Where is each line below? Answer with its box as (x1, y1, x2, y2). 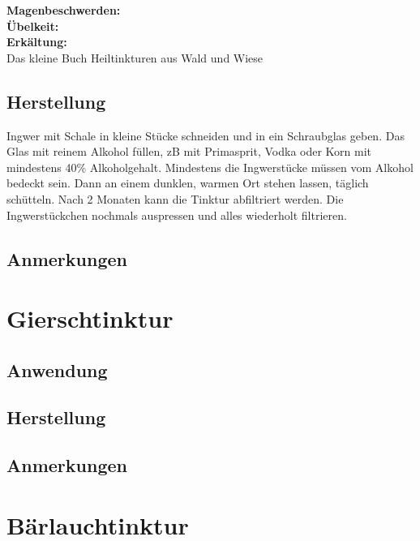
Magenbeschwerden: (6, 2, 121, 18)
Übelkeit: (6, 17, 59, 34)
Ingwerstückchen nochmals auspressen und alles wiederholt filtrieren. (6, 206, 347, 223)
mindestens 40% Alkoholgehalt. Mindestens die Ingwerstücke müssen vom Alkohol (6, 158, 414, 175)
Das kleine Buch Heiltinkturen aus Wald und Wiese (6, 49, 264, 66)
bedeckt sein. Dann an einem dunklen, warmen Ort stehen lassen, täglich (6, 174, 369, 191)
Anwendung (6, 357, 108, 382)
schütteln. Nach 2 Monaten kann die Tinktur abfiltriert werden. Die (6, 190, 344, 207)
